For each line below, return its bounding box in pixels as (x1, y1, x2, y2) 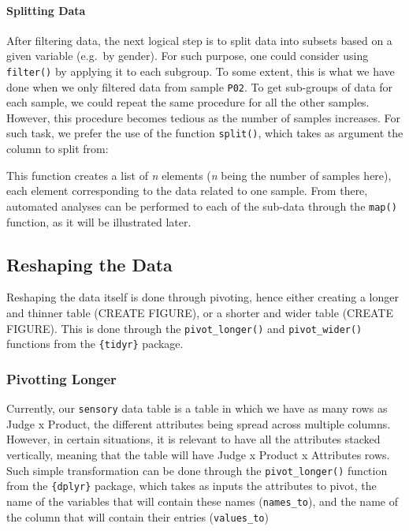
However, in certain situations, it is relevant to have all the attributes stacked (6, 431, 381, 447)
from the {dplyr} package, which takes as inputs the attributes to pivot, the (6, 477, 377, 494)
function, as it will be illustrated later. (6, 213, 191, 230)
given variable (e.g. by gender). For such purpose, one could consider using (6, 47, 369, 64)
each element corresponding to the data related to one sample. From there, (6, 182, 368, 199)
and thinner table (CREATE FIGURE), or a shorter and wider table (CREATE (6, 304, 394, 320)
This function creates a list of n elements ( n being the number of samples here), (6, 166, 392, 183)
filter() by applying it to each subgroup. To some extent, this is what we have (6, 62, 395, 79)
